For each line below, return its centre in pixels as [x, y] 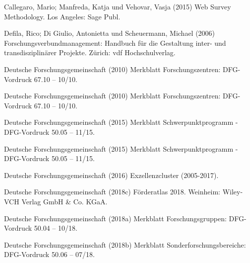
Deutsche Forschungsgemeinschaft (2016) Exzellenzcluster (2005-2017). [111, 175]
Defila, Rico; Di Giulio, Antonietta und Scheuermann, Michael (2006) [110, 33]
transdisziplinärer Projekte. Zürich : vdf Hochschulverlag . [90, 52]
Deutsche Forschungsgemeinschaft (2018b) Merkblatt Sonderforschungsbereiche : [125, 244]
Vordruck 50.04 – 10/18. [41, 228]
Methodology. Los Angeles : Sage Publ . [62, 16]
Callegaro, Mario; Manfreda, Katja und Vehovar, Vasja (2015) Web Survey [118, 6]
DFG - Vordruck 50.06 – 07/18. [49, 254]
